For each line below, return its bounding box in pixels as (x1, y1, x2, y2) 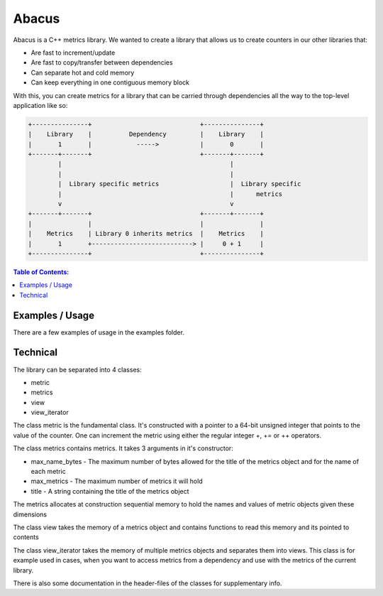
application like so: (13, 101, 68, 109)
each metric (30, 467, 67, 476)
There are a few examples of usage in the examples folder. (13, 327, 184, 337)
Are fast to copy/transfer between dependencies (30, 58, 173, 67)
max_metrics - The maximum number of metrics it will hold (30, 477, 203, 486)
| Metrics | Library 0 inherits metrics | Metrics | (28, 229, 264, 238)
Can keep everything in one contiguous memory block (30, 78, 190, 87)
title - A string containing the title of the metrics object (30, 487, 189, 495)
